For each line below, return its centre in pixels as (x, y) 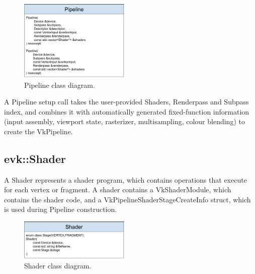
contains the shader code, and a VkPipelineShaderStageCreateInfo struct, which (127, 199)
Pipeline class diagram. (60, 85)
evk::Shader (35, 158)
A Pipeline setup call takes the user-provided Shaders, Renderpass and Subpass (126, 102)
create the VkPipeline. (38, 131)
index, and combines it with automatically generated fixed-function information (127, 111)
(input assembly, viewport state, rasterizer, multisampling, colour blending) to (124, 121)
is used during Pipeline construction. (61, 209)
